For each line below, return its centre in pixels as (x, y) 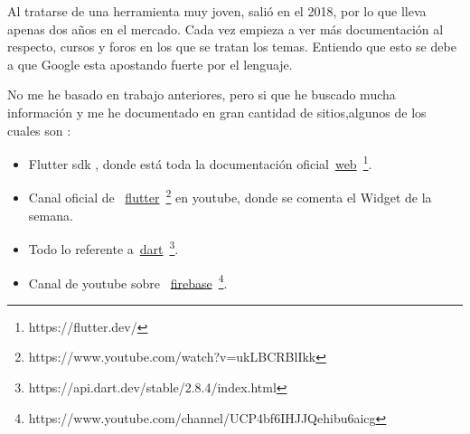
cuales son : (39, 130)
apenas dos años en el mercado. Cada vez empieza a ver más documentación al (226, 28)
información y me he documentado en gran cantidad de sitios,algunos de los (217, 112)
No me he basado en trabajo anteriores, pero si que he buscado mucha (202, 94)
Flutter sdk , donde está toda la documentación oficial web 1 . (200, 162)
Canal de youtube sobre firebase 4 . (128, 281)
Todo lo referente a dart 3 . (103, 247)
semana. (51, 215)
